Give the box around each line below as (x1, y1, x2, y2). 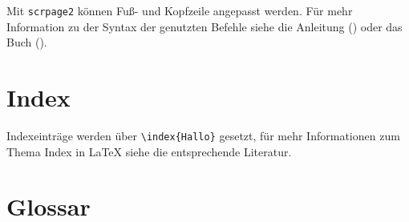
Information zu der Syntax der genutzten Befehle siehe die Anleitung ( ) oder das (6, 18, 403, 34)
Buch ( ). (6, 34, 47, 50)
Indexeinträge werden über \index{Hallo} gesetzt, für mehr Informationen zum (6, 127, 400, 143)
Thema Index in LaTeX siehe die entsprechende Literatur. (6, 143, 292, 159)
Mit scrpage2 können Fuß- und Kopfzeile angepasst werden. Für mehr (6, 2, 353, 18)
